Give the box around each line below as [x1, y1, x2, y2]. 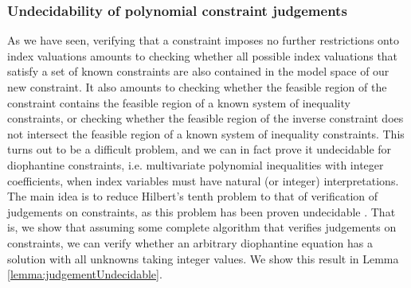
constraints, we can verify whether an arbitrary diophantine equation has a [7, 234, 374, 251]
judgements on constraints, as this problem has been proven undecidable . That [7, 203, 396, 220]
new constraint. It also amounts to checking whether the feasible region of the [7, 79, 387, 95]
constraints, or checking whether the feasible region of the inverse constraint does [7, 110, 404, 126]
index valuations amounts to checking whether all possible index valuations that [7, 47, 398, 64]
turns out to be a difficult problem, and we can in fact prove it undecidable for [7, 141, 392, 158]
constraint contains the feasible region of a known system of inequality [7, 94, 350, 111]
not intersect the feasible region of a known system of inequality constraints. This [7, 125, 405, 142]
